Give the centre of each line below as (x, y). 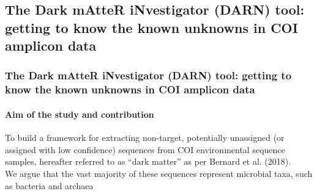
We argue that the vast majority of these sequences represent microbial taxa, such (159, 173)
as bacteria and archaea (49, 185)
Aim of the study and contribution (80, 114)
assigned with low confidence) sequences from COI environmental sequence (145, 149)
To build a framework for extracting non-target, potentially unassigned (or (145, 138)
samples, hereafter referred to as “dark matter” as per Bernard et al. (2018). (148, 161)
